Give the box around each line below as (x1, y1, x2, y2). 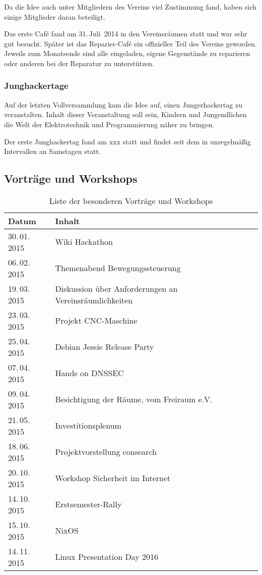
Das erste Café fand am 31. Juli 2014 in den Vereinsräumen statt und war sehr (4, 28, 247, 39)
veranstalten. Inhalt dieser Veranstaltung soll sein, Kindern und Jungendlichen (4, 109, 247, 120)
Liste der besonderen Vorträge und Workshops (49, 194, 213, 206)
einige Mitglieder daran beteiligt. (4, 11, 105, 22)
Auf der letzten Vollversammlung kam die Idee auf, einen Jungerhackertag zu (4, 99, 242, 110)
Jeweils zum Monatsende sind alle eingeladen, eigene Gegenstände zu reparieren (4, 48, 250, 59)
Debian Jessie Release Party (55, 341, 154, 353)
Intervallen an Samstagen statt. (4, 146, 101, 156)
